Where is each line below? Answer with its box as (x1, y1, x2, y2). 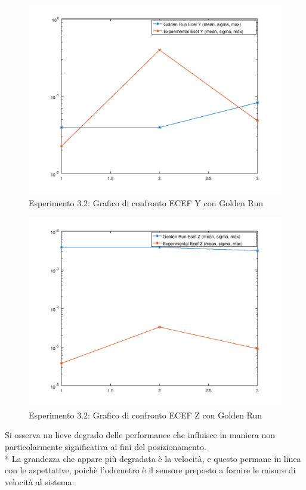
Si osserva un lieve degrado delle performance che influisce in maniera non (5, 429, 276, 441)
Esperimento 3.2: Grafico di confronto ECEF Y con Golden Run (29, 196, 264, 209)
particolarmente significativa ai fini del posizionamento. (5, 440, 206, 452)
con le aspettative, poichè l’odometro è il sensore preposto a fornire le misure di (5, 464, 296, 476)
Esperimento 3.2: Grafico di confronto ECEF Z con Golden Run (29, 408, 262, 421)
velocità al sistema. (5, 475, 75, 488)
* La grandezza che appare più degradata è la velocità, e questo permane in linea (5, 452, 301, 464)
